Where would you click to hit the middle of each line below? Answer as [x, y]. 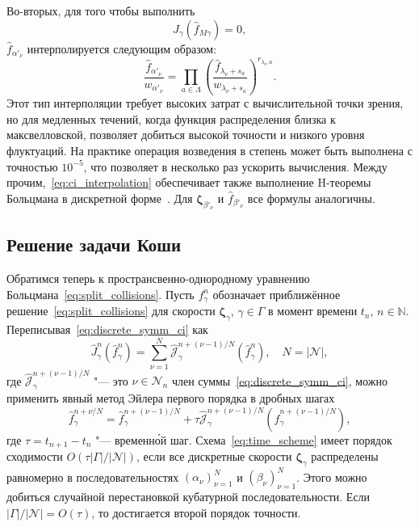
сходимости [35, 455]
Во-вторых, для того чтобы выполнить [101, 11]
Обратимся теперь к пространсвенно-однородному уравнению [158, 278]
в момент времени [313, 311]
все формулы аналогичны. [311, 198]
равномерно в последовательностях [93, 476]
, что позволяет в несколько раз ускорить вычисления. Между [235, 166]
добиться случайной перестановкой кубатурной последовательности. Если [189, 497]
